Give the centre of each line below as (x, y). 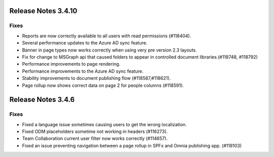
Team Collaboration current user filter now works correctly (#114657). (95, 138)
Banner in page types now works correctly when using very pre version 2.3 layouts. (110, 50)
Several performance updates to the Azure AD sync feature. (85, 43)
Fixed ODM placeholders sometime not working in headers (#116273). (95, 132)
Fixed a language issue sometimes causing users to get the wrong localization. (105, 124)
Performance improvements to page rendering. (71, 64)
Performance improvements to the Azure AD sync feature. (83, 71)
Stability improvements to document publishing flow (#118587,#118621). (96, 78)
